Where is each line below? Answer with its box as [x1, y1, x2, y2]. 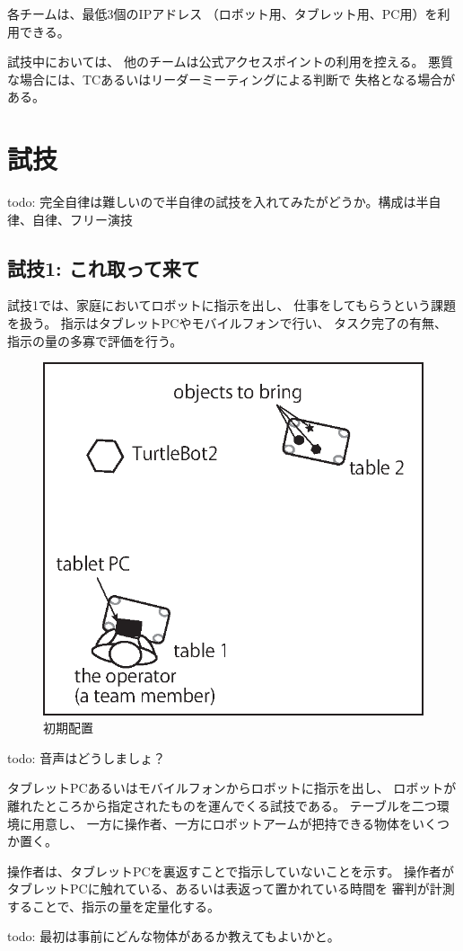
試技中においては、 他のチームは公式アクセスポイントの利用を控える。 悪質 [7, 52, 454, 71]
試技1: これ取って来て [7, 253, 200, 281]
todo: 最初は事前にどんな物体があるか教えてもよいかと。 [7, 927, 340, 946]
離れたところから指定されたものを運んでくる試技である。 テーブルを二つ [7, 795, 437, 814]
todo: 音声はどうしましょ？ [7, 748, 166, 767]
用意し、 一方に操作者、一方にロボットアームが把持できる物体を [31, 813, 413, 832]
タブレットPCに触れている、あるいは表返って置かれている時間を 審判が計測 [7, 879, 455, 898]
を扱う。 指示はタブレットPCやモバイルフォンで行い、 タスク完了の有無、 [7, 314, 448, 333]
